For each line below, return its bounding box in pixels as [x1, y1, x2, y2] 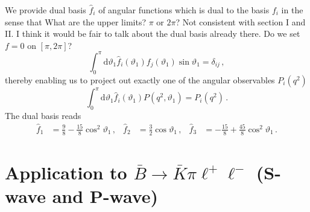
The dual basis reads [5, 109, 81, 121]
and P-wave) [52, 184, 159, 208]
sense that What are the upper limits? [5, 15, 147, 28]
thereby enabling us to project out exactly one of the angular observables [5, 73, 275, 86]
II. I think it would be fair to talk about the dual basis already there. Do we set [5, 27, 300, 40]
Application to [5, 159, 127, 184]
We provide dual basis [5, 4, 86, 16]
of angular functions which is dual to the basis [98, 4, 270, 16]
